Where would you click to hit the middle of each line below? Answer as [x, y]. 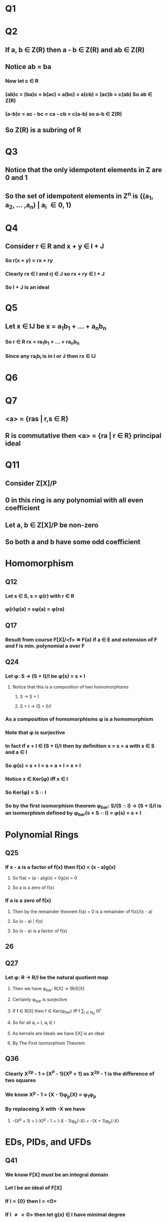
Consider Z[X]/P [31, 483]
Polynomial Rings [42, 834]
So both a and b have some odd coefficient [73, 542]
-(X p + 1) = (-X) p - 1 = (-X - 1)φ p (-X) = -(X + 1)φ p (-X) [66, 1121]
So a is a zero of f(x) [33, 887]
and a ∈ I [16, 752]
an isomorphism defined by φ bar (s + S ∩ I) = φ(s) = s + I [73, 814]
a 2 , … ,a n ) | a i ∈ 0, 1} [38, 206]
